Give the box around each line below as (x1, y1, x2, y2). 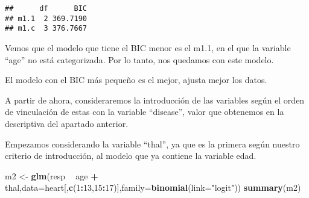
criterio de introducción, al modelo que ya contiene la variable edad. (5, 149, 256, 162)
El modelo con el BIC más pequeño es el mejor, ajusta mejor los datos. (5, 73, 267, 86)
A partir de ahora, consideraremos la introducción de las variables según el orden (5, 93, 305, 106)
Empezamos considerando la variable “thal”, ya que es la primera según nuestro (5, 137, 300, 150)
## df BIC (5, 4, 88, 13)
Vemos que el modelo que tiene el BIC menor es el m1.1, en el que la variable (5, 41, 291, 54)
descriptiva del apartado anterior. (5, 117, 129, 129)
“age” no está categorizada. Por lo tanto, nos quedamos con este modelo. (5, 53, 274, 66)
